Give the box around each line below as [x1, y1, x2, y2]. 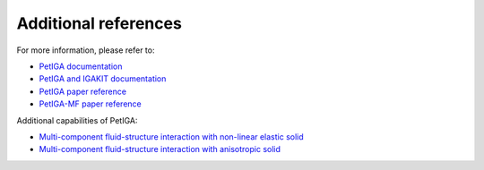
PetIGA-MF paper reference [39, 98, 143, 109]
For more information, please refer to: [16, 45, 155, 55]
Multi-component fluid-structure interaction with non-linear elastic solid [39, 131, 304, 142]
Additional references [16, 13, 183, 33]
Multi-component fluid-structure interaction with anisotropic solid [39, 144, 281, 155]
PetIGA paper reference [39, 86, 127, 97]
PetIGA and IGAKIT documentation [39, 73, 167, 84]
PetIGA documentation [39, 61, 123, 72]
